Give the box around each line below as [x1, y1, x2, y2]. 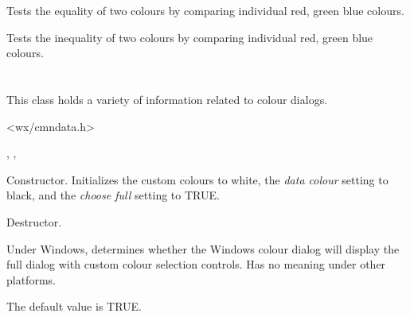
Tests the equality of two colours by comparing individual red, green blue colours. [6, 2, 404, 18]
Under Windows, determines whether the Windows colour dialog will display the [6, 240, 400, 257]
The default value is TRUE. [6, 298, 143, 315]
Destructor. [6, 213, 62, 230]
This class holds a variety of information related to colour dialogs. [6, 91, 328, 107]
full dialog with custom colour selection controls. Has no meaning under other [6, 256, 386, 273]
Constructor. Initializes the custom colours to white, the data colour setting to [6, 171, 389, 187]
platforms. [6, 271, 56, 288]
